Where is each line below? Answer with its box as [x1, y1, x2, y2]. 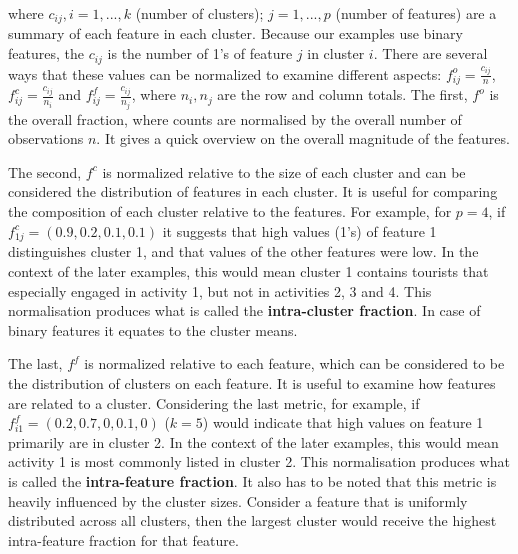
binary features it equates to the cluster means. [8, 319, 298, 340]
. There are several [373, 43, 488, 64]
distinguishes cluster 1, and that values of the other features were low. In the [8, 241, 479, 262]
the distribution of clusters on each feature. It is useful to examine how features [8, 372, 496, 393]
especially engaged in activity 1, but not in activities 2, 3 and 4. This [8, 280, 432, 301]
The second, [8, 161, 82, 182]
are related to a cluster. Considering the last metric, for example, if [8, 392, 420, 413]
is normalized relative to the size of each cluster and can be [102, 161, 466, 182]
